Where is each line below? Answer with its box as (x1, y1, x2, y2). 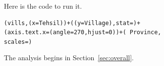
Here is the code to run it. (4, 1, 82, 11)
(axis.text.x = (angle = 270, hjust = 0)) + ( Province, (4, 29, 162, 36)
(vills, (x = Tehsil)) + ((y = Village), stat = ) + (4, 19, 141, 26)
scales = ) (4, 38, 32, 45)
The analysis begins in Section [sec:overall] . (4, 52, 134, 62)
